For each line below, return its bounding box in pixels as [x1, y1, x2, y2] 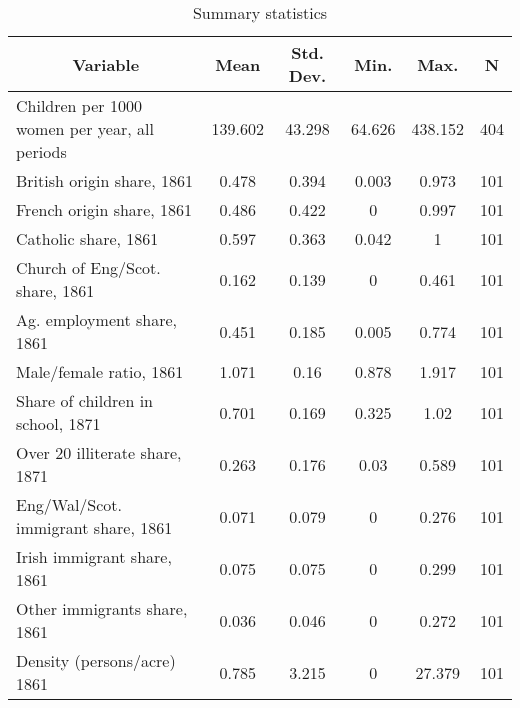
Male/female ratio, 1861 [16, 360, 184, 383]
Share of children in [16, 389, 154, 412]
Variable [72, 52, 140, 76]
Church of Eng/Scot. [16, 256, 161, 279]
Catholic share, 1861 [16, 227, 159, 250]
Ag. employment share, [16, 308, 178, 331]
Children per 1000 [16, 94, 142, 117]
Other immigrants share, [16, 597, 188, 620]
